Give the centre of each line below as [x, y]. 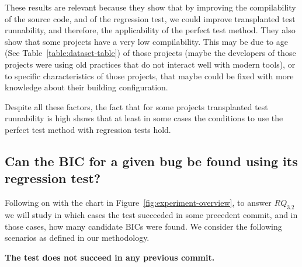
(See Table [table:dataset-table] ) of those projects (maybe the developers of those [150, 53]
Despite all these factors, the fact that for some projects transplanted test [136, 106]
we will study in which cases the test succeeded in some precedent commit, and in [151, 214]
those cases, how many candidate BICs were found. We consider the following [143, 226]
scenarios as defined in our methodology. [77, 238]
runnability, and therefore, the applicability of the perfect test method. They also [150, 30]
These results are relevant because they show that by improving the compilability [150, 7]
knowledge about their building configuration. [86, 87]
